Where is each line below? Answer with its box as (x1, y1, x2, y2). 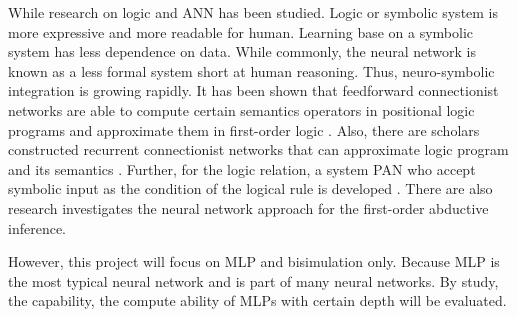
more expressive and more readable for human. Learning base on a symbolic (8, 21, 474, 42)
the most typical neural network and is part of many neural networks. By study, (8, 270, 499, 291)
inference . (8, 217, 67, 238)
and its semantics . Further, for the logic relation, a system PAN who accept (8, 158, 476, 179)
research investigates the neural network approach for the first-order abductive (8, 197, 489, 218)
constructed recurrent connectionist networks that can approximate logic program (8, 139, 509, 160)
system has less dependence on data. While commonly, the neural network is (8, 41, 476, 62)
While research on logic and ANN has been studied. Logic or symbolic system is (8, 2, 499, 22)
